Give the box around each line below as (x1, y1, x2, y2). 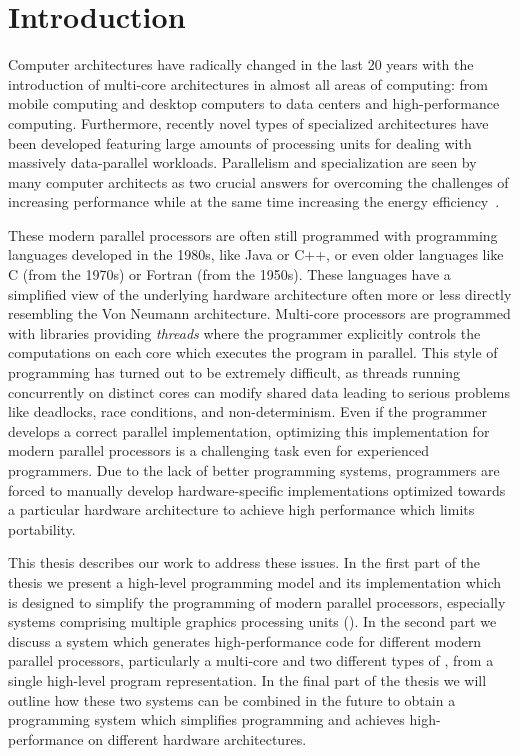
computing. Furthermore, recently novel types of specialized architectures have (8, 112, 489, 133)
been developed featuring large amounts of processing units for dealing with (8, 132, 472, 153)
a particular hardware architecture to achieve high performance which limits (8, 499, 475, 520)
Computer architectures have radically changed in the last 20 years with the (8, 54, 474, 75)
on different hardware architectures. (88, 728, 307, 749)
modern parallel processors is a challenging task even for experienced (8, 440, 429, 461)
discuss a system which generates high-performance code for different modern (8, 630, 482, 651)
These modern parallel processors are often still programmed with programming (8, 224, 498, 245)
